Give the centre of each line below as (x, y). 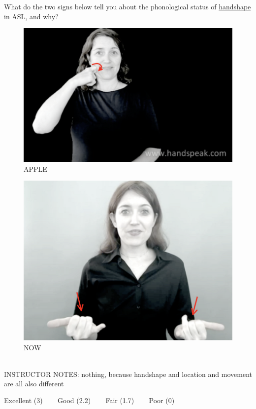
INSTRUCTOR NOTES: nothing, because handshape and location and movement (128, 374)
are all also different (34, 384)
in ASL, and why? (31, 16)
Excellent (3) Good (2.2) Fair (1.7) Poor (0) (89, 400)
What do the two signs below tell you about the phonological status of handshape (128, 6)
